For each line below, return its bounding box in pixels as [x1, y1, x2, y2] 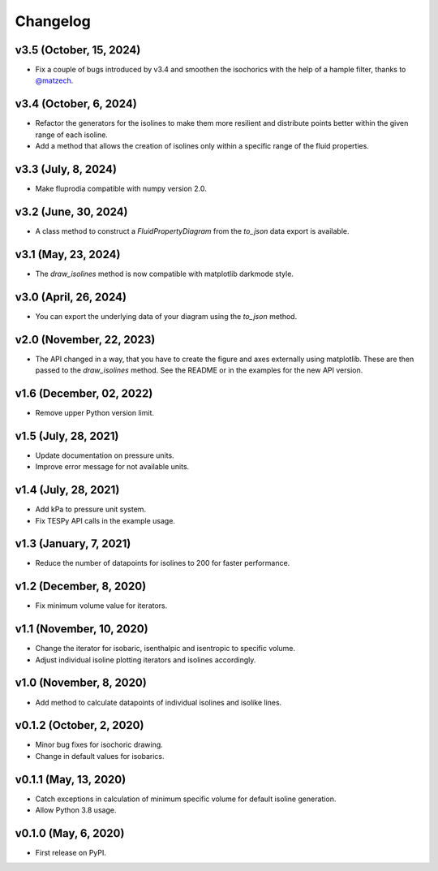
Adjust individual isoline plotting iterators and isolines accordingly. [35, 654, 256, 665]
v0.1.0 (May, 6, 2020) [15, 826, 125, 840]
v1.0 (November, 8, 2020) [15, 676, 148, 690]
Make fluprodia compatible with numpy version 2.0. [35, 183, 207, 194]
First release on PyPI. [35, 848, 107, 858]
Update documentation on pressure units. [35, 451, 174, 460]
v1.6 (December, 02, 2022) [15, 386, 153, 400]
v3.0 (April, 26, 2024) [15, 290, 127, 304]
